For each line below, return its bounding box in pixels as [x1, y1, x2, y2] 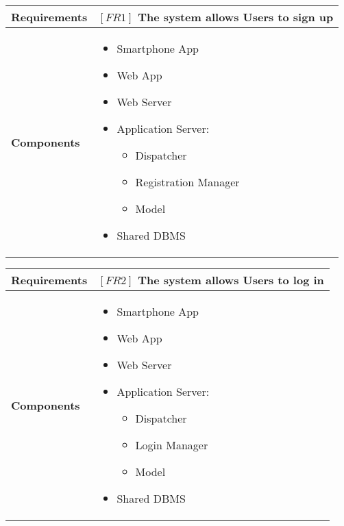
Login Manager [135, 437, 208, 453]
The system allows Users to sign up [138, 9, 334, 25]
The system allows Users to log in [138, 272, 324, 288]
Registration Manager [135, 174, 240, 190]
